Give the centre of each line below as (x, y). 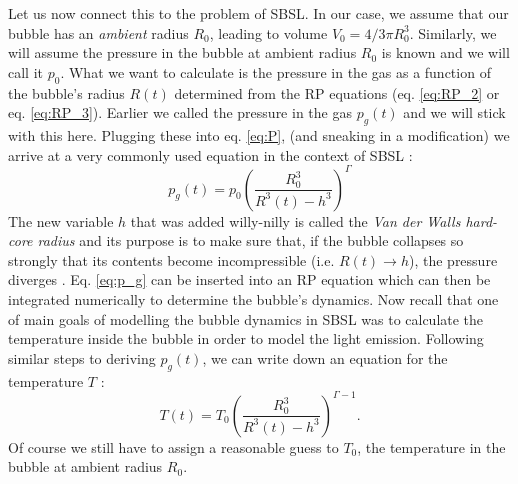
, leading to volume (268, 32)
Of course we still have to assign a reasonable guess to (173, 446)
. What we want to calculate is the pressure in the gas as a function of (275, 71)
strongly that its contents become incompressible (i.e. (171, 259)
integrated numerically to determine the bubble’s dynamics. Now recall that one (253, 299)
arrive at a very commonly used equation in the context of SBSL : (210, 154)
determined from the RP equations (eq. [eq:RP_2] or (337, 92)
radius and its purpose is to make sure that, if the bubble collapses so (250, 240)
